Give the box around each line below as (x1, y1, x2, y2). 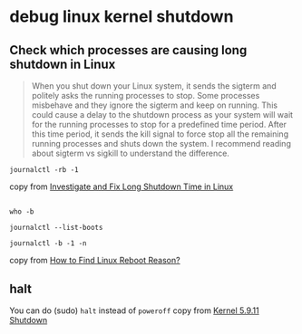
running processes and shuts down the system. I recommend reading (31, 138, 292, 148)
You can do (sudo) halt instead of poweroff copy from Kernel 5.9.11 (9, 305, 260, 316)
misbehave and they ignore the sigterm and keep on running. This (31, 100, 278, 110)
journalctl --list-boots (9, 224, 103, 233)
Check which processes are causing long (9, 43, 248, 58)
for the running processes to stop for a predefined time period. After (31, 119, 287, 129)
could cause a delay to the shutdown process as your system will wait (31, 110, 293, 119)
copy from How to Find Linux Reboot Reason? (9, 255, 180, 266)
